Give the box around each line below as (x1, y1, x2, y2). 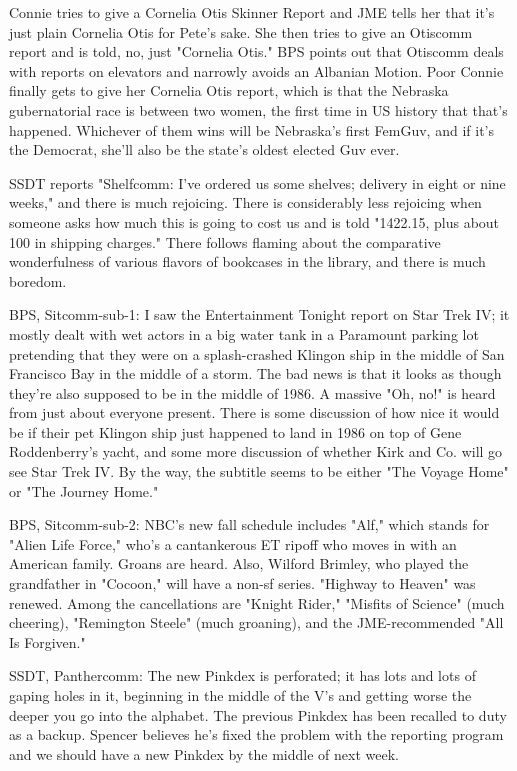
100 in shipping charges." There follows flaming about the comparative (9, 231, 441, 252)
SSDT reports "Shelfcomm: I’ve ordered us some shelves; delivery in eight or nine (9, 172, 506, 193)
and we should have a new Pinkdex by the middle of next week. (9, 743, 399, 764)
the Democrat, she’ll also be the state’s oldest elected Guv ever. (9, 139, 400, 160)
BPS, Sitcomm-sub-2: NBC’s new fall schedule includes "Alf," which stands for (9, 514, 490, 535)
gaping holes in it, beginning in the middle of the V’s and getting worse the (9, 685, 472, 705)
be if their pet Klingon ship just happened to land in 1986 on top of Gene (9, 421, 462, 442)
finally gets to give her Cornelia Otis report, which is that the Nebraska (9, 80, 449, 101)
